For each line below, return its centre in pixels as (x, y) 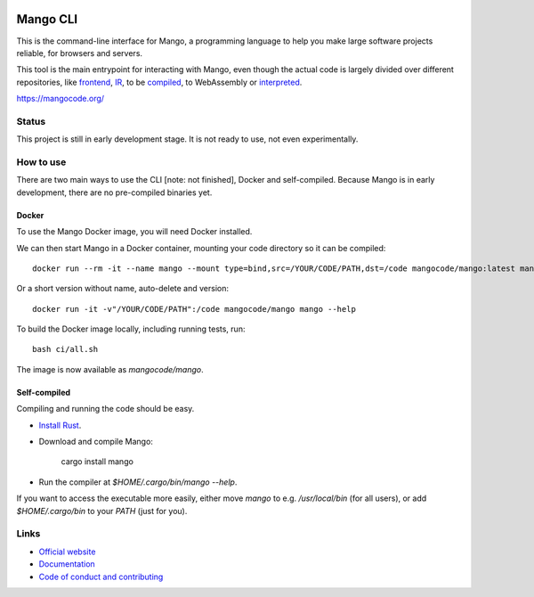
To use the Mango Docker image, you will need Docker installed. (134, 232)
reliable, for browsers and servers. (79, 53)
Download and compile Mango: (96, 442)
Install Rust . (60, 425)
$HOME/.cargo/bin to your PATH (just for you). (102, 511)
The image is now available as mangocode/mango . (110, 369)
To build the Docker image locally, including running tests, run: (131, 329)
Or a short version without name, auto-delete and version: (123, 289)
